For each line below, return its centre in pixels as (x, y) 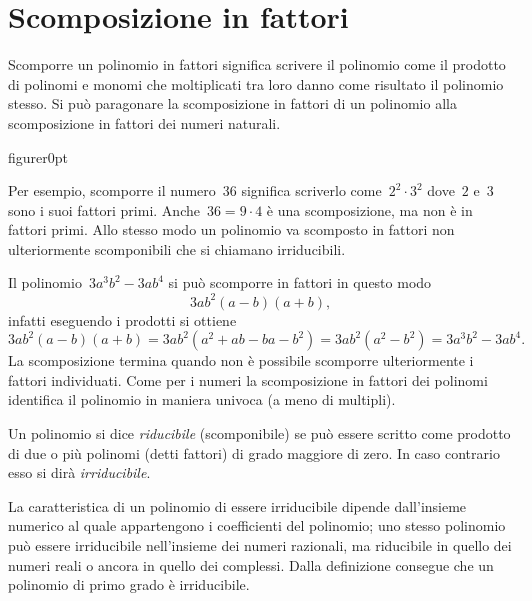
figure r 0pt (38, 156)
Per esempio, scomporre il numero (112, 190)
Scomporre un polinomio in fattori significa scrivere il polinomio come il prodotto (257, 64)
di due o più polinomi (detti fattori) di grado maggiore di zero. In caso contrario (254, 452)
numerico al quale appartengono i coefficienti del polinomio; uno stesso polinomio (257, 525)
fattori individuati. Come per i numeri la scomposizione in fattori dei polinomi (248, 379)
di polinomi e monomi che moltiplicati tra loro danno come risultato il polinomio (256, 83)
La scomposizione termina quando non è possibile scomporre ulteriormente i (241, 360)
